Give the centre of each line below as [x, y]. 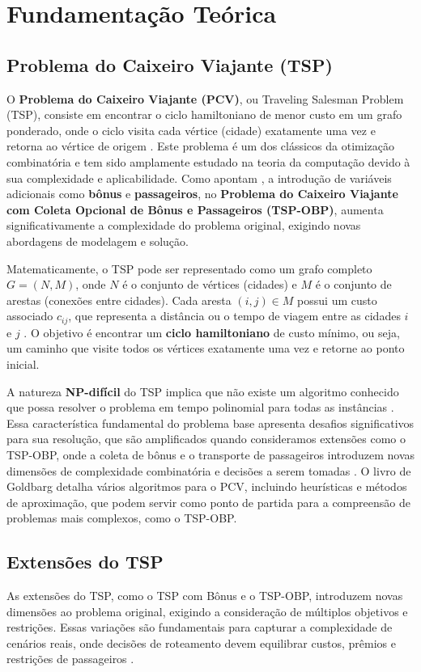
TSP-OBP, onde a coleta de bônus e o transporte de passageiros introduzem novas [211, 454]
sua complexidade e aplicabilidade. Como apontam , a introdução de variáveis [199, 178]
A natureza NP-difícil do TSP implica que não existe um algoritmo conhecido [203, 391]
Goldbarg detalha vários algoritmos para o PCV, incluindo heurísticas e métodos [207, 486]
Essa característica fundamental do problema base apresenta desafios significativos [210, 423]
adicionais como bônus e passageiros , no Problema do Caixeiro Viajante [202, 194]
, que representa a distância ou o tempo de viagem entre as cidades [234, 316]
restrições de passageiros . [70, 659]
